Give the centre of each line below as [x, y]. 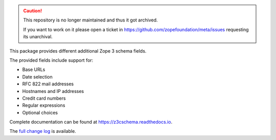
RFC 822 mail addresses [48, 84]
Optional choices [40, 112]
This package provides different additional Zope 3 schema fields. [78, 51]
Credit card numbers [44, 98]
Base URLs [34, 69]
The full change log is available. [43, 131]
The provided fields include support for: [51, 60]
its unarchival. [38, 37]
